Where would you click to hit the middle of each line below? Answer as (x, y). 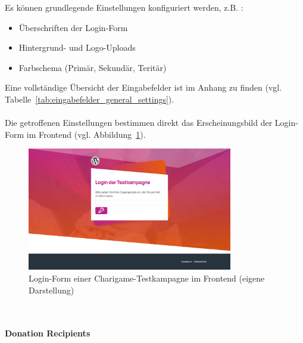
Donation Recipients (48, 333)
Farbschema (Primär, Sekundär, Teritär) (93, 67)
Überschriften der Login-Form (73, 27)
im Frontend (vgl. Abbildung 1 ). (86, 134)
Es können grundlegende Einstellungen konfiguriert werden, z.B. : (124, 7)
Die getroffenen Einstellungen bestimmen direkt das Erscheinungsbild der (139, 123)
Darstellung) (51, 290)
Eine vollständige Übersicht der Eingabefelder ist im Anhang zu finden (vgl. (143, 87)
